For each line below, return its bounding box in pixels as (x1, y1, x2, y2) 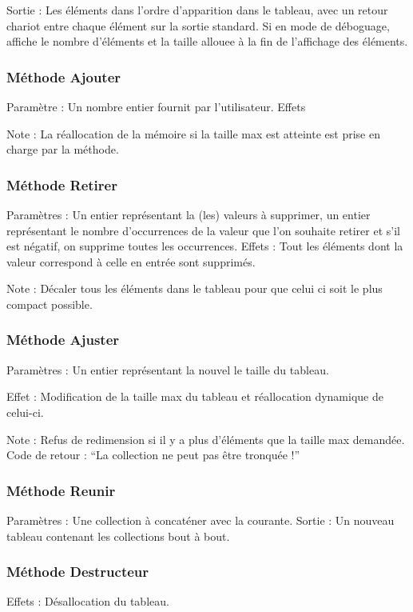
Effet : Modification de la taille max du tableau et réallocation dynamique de (6, 388, 383, 405)
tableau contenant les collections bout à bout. (6, 527, 230, 544)
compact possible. (6, 295, 93, 312)
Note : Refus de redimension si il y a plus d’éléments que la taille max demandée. (6, 430, 405, 447)
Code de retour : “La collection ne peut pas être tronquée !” (6, 446, 300, 463)
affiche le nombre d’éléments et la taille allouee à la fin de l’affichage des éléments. (6, 33, 408, 50)
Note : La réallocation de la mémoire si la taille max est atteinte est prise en (6, 125, 380, 142)
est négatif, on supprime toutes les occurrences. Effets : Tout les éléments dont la (6, 238, 403, 254)
